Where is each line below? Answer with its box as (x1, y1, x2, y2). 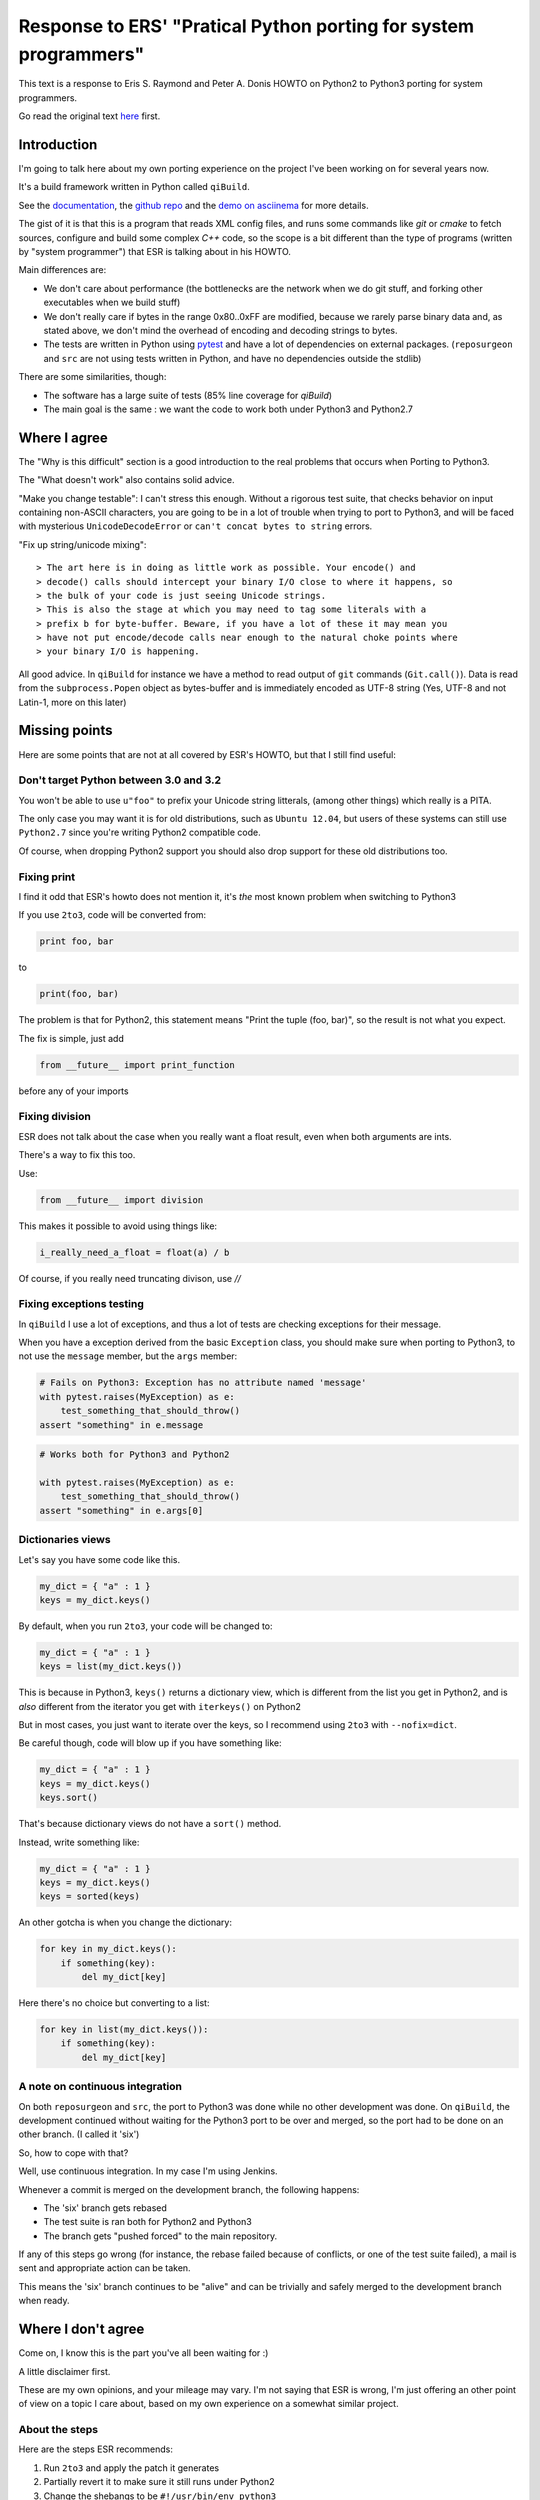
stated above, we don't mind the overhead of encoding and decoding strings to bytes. (43, 324, 399, 336)
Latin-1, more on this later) (18, 696, 127, 708)
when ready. (18, 2295, 70, 2307)
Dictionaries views (18, 1533, 111, 1547)
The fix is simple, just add (18, 1032, 125, 1044)
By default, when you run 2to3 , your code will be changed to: (18, 1620, 274, 1632)
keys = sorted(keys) (39, 1891, 140, 1902)
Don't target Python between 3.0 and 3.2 (18, 773, 222, 787)
